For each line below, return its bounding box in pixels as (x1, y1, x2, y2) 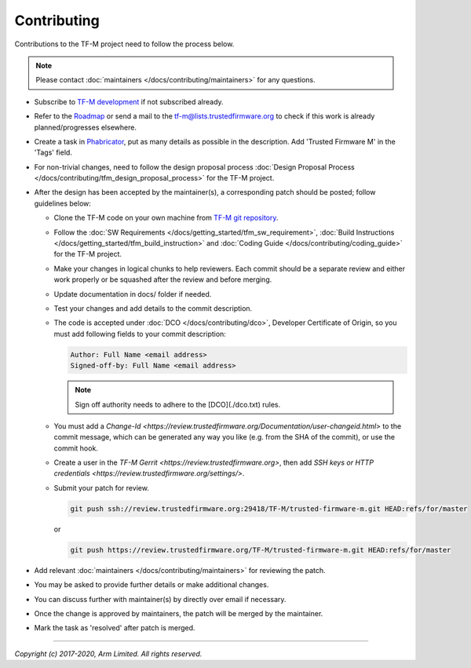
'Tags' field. (34, 148, 72, 157)
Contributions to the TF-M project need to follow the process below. (14, 39, 235, 49)
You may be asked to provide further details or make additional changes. (34, 580, 269, 590)
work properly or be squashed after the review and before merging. (53, 275, 272, 284)
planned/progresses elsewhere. (34, 122, 137, 132)
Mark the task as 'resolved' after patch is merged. (34, 623, 195, 633)
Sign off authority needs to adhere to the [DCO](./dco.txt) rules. (75, 400, 281, 409)
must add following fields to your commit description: (53, 329, 227, 338)
